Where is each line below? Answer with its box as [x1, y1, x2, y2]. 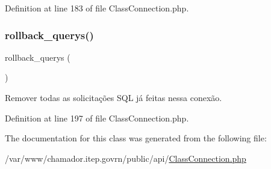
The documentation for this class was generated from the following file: [5, 132, 267, 144]
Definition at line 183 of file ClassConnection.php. [5, 2, 189, 14]
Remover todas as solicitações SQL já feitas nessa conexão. [5, 91, 222, 103]
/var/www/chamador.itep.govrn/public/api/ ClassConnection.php [5, 152, 246, 164]
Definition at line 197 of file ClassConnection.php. [5, 111, 189, 124]
